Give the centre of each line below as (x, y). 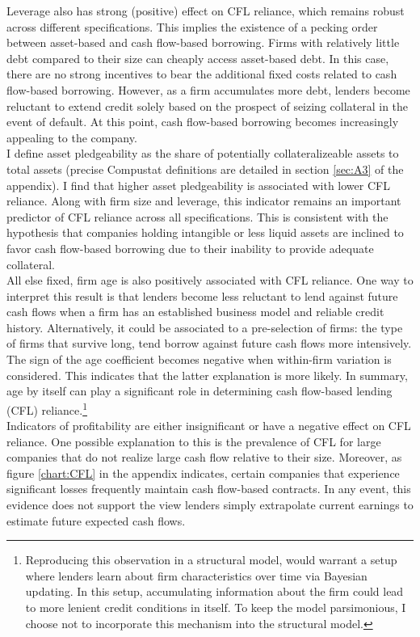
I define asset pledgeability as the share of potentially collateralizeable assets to (203, 153)
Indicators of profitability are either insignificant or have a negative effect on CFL (209, 426)
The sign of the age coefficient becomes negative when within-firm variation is (199, 359)
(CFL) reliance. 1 (47, 408)
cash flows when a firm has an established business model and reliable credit (195, 312)
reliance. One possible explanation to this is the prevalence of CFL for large (194, 441)
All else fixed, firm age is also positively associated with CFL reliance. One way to (210, 280)
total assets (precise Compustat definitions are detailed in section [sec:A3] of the (205, 169)
